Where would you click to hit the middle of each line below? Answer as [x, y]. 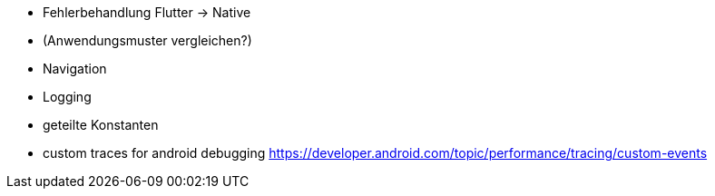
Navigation [75, 69]
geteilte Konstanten [101, 125]
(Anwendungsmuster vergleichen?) [147, 40]
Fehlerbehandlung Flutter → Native [147, 12]
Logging [67, 97]
